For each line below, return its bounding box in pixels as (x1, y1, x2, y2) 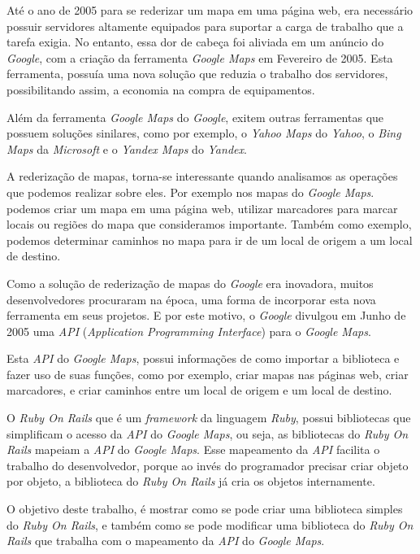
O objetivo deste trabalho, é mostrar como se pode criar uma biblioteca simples (6, 500, 403, 517)
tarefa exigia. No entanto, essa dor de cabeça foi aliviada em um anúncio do (6, 33, 384, 50)
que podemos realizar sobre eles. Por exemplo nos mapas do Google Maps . (6, 183, 375, 200)
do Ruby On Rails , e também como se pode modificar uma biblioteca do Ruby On (6, 516, 414, 533)
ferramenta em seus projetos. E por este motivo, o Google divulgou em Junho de (6, 307, 406, 324)
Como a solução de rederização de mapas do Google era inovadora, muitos (6, 274, 374, 291)
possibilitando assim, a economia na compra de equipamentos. (6, 81, 315, 98)
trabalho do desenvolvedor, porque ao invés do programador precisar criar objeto (6, 456, 409, 473)
